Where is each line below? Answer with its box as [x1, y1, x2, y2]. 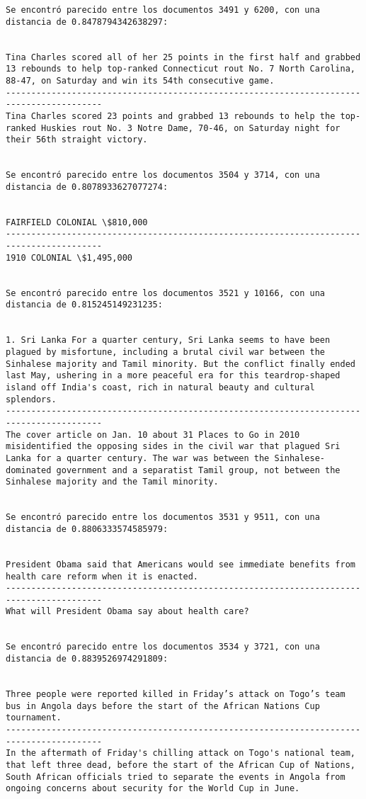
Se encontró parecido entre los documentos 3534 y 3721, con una [6, 642, 320, 652]
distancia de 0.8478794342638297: [6, 16, 168, 27]
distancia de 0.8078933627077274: [6, 181, 168, 192]
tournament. [6, 713, 62, 723]
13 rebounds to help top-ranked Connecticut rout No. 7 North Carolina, [6, 64, 355, 74]
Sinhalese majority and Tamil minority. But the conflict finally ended [6, 358, 355, 369]
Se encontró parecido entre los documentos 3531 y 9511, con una [6, 512, 320, 523]
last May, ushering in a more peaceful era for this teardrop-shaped [6, 370, 341, 381]
